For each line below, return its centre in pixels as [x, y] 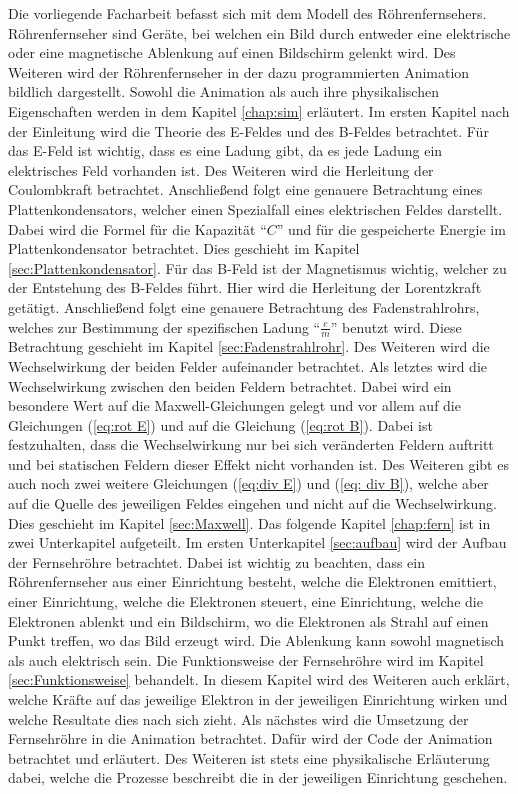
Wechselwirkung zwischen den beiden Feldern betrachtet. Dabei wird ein [230, 385]
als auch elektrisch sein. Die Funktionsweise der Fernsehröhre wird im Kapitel [246, 659]
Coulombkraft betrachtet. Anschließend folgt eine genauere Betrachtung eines [245, 189]
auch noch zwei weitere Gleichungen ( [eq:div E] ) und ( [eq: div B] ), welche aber [248, 483]
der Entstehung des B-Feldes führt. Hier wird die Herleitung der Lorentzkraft [245, 287]
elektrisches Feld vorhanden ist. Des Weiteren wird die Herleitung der [221, 169]
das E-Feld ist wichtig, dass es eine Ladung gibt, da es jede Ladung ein [225, 150]
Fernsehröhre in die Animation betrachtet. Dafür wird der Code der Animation [250, 738]
